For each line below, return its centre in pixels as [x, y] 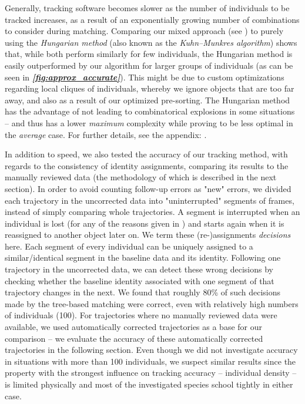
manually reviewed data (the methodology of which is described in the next [141, 177]
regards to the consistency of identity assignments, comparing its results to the [147, 165]
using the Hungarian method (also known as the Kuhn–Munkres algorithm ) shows [151, 42]
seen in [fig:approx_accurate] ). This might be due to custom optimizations [145, 77]
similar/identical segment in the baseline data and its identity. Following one [143, 257]
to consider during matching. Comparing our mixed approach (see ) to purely [144, 31]
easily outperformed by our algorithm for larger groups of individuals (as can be [149, 65]
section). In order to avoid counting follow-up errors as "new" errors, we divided [148, 188]
